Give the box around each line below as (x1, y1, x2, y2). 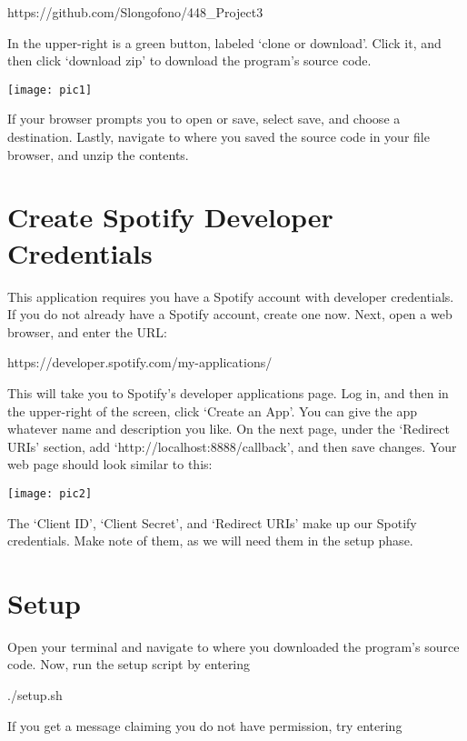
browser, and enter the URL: (7, 322, 167, 341)
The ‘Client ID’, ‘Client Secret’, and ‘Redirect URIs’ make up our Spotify (7, 513, 417, 532)
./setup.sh (7, 686, 63, 705)
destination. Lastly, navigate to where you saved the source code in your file (7, 127, 430, 146)
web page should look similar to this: (7, 455, 213, 474)
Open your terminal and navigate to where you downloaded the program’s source (7, 636, 460, 656)
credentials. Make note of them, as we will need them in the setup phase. (7, 531, 413, 550)
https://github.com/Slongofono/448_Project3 (7, 3, 263, 21)
